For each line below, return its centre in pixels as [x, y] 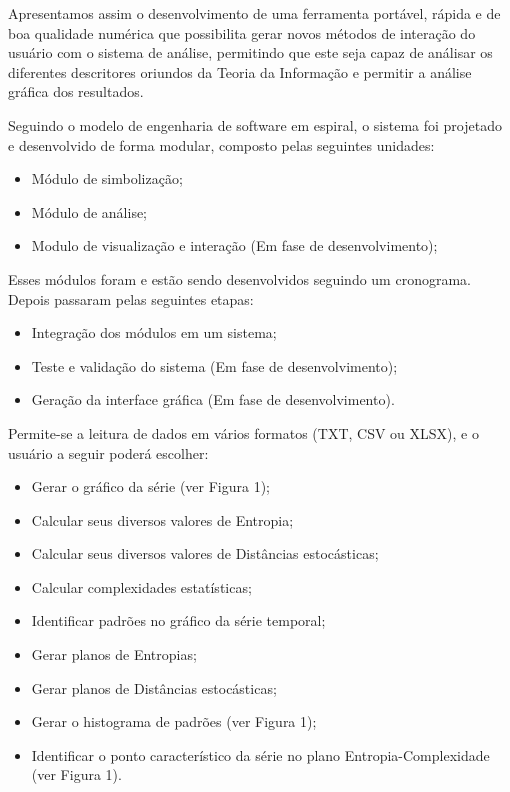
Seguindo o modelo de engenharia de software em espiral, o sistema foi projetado [255, 124]
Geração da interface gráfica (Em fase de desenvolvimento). [213, 399]
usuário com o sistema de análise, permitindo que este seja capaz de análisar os [250, 52]
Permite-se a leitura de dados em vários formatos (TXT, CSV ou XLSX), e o [243, 432]
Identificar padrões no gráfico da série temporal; [178, 620]
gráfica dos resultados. [76, 91]
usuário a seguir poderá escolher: [108, 452]
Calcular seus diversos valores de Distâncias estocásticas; [205, 553]
